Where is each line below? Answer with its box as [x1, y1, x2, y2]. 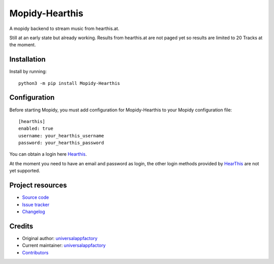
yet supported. [9, 168, 41, 174]
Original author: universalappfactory [22, 235, 98, 241]
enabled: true [18, 126, 53, 132]
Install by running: [9, 69, 47, 75]
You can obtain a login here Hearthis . [9, 151, 87, 157]
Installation [9, 55, 46, 64]
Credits [9, 222, 33, 230]
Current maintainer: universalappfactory [22, 242, 106, 249]
